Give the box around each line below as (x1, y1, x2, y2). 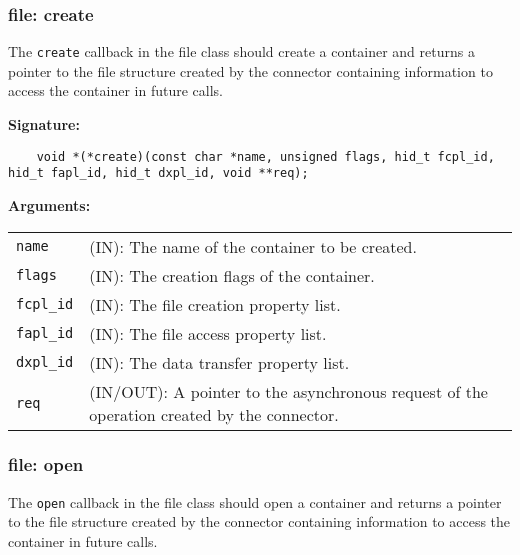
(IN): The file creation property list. (89, 292, 341, 316)
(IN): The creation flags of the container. (89, 263, 375, 287)
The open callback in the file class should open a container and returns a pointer (8, 491, 502, 512)
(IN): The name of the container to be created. (89, 234, 417, 258)
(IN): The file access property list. (89, 321, 327, 345)
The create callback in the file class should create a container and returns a (8, 41, 475, 62)
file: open (8, 452, 84, 477)
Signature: (8, 114, 80, 135)
